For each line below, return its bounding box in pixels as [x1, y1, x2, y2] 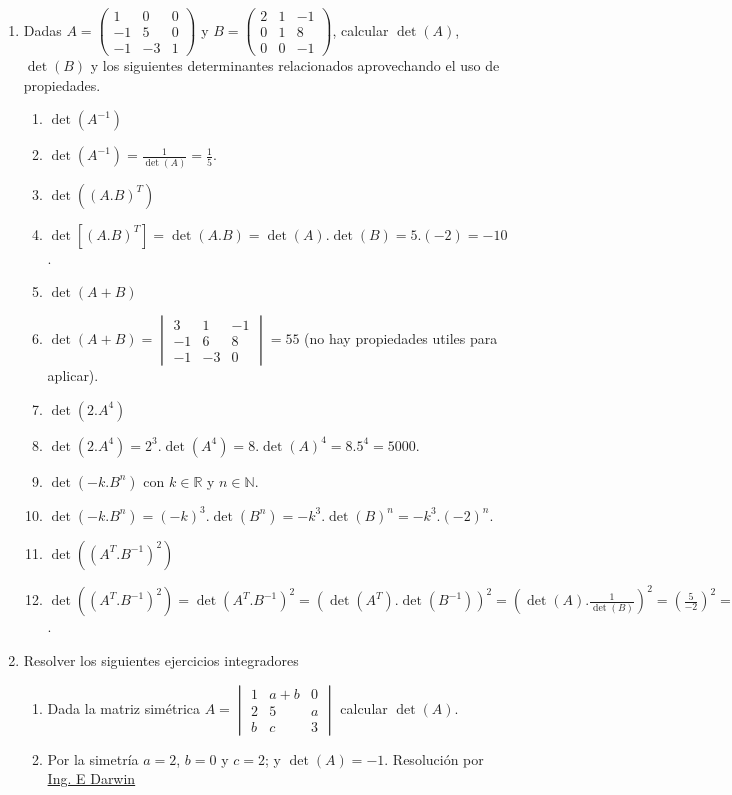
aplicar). [47, 365, 99, 386]
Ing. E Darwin [47, 768, 136, 789]
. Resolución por [384, 748, 484, 769]
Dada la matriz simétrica [47, 697, 200, 718]
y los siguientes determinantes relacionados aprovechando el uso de [90, 55, 500, 76]
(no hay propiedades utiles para [304, 328, 498, 349]
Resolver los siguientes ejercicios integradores [23, 649, 299, 670]
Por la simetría [47, 748, 139, 769]
